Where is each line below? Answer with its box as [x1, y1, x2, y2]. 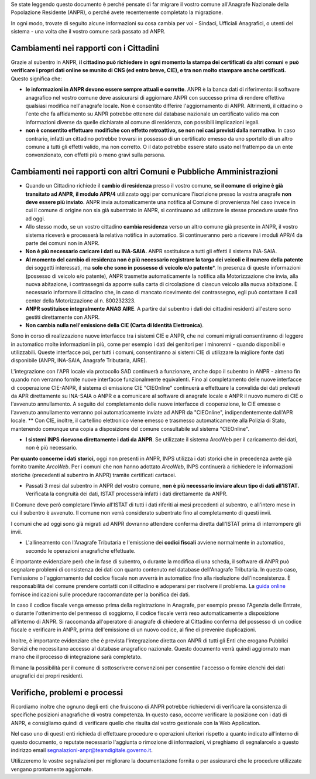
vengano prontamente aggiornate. [11, 766, 94, 773]
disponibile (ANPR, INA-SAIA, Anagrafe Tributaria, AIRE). [11, 357, 147, 364]
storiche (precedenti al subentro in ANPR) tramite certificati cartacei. [11, 471, 177, 478]
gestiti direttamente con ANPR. [25, 314, 100, 321]
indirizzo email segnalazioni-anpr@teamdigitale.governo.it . [11, 747, 153, 754]
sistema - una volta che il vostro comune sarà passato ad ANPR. [11, 28, 166, 35]
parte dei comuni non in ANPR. [25, 240, 99, 247]
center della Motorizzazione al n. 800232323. [25, 297, 136, 304]
